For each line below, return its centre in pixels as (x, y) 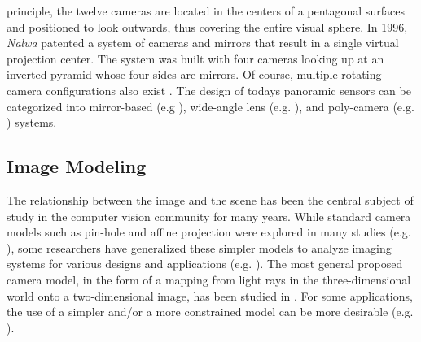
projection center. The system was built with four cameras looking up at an (195, 58)
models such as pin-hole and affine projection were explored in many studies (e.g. (209, 232)
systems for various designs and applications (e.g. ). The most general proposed (205, 264)
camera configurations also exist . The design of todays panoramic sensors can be (209, 90)
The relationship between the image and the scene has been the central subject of (210, 199)
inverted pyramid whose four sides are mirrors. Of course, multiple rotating (194, 74)
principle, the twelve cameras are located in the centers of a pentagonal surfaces (206, 11)
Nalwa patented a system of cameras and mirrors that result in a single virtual (203, 43)
